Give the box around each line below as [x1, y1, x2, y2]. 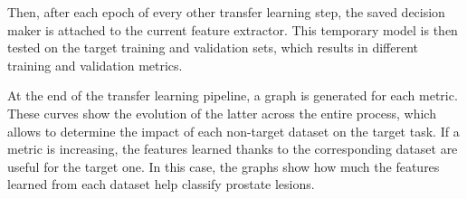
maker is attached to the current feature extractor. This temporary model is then [7, 20, 458, 39]
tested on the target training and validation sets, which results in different [7, 38, 418, 57]
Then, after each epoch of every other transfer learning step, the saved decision [7, 3, 445, 21]
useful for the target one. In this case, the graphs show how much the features [7, 156, 440, 175]
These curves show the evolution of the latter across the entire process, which [7, 103, 436, 122]
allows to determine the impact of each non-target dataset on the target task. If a [7, 121, 460, 140]
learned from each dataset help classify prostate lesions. [7, 175, 315, 194]
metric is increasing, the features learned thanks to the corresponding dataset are [7, 139, 458, 158]
